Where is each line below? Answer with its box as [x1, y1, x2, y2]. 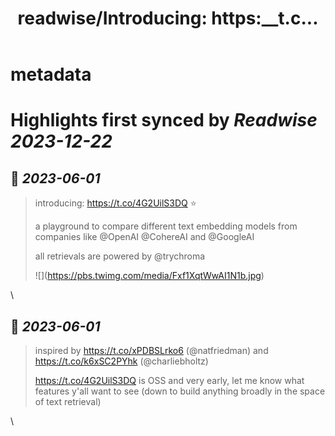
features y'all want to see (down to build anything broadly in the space [34, 385, 326, 397]
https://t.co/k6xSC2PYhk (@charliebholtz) [34, 355, 209, 367]
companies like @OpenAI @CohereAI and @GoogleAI [34, 231, 255, 243]
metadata [10, 63, 92, 86]
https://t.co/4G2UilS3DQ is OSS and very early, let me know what [34, 375, 305, 386]
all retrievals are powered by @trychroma [34, 250, 206, 262]
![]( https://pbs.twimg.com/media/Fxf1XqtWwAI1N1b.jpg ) [34, 270, 265, 282]
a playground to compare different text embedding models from [34, 220, 298, 232]
